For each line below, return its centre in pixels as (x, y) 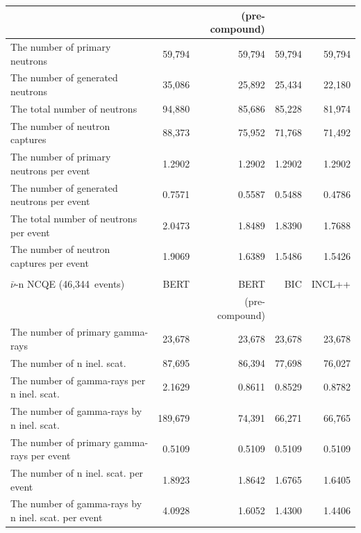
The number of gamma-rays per (78, 380)
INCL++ (331, 284)
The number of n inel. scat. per (77, 472)
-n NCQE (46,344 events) (70, 284)
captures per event (50, 263)
